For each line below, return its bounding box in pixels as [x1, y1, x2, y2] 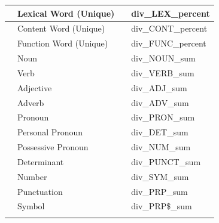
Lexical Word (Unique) [17, 7, 115, 19]
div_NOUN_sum [131, 52, 196, 64]
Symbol [17, 200, 45, 212]
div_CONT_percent [131, 22, 208, 35]
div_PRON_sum [131, 111, 195, 123]
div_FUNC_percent [131, 37, 206, 49]
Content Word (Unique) [17, 22, 105, 35]
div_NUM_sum [131, 141, 191, 153]
